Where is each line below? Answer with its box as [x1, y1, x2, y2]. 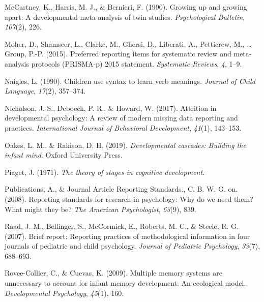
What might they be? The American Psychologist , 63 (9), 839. [5, 203, 196, 214]
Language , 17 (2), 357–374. [5, 85, 86, 96]
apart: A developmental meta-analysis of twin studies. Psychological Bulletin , [5, 11, 245, 22]
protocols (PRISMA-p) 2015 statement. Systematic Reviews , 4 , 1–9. [31, 58, 242, 69]
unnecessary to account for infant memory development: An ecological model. [5, 278, 246, 288]
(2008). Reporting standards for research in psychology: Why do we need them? [5, 193, 253, 204]
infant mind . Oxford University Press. [5, 149, 123, 160]
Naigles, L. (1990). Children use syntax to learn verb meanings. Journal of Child [5, 75, 255, 86]
